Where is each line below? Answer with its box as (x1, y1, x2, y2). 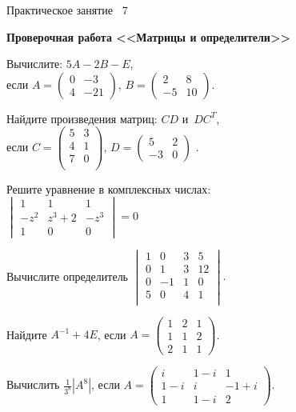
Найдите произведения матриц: (6, 110, 158, 126)
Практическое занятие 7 (6, 2, 128, 18)
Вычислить (6, 376, 60, 393)
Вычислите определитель (6, 267, 129, 284)
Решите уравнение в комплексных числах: (6, 180, 211, 197)
